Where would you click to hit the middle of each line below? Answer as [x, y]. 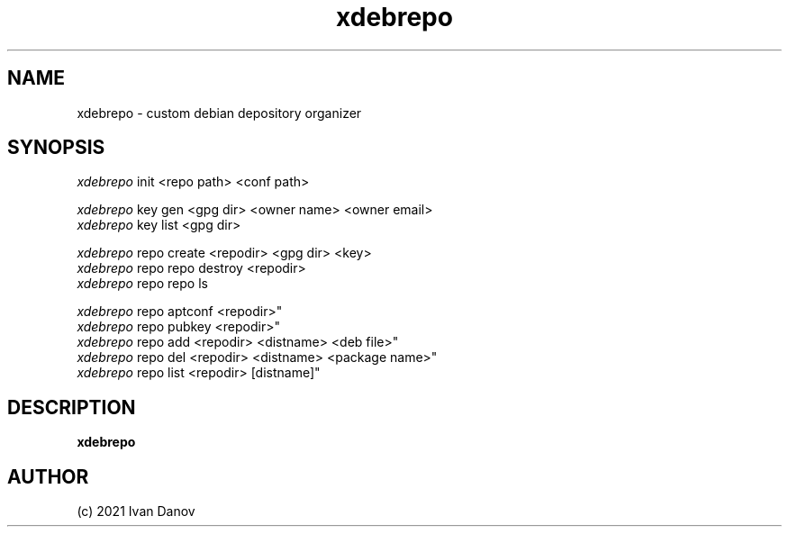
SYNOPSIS [56, 148]
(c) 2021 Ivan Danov [136, 511]
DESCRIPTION [72, 407]
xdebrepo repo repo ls [142, 284]
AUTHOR [48, 476]
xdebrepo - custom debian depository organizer [219, 113]
